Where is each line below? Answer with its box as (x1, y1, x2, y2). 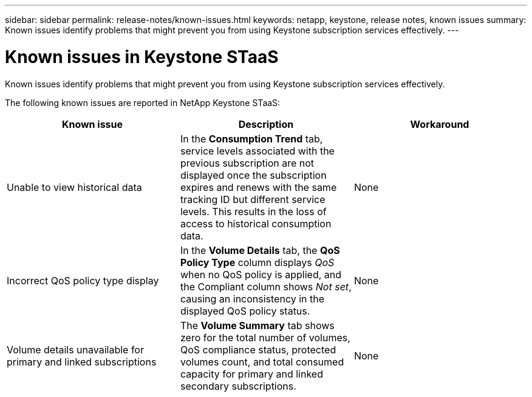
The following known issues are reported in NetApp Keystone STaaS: (5, 97, 281, 108)
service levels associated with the (180, 144, 335, 157)
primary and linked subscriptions (7, 355, 157, 368)
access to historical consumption (180, 217, 332, 230)
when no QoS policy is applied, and (180, 268, 342, 281)
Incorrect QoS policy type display (7, 274, 159, 287)
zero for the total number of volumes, (180, 331, 350, 344)
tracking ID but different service (180, 193, 326, 205)
